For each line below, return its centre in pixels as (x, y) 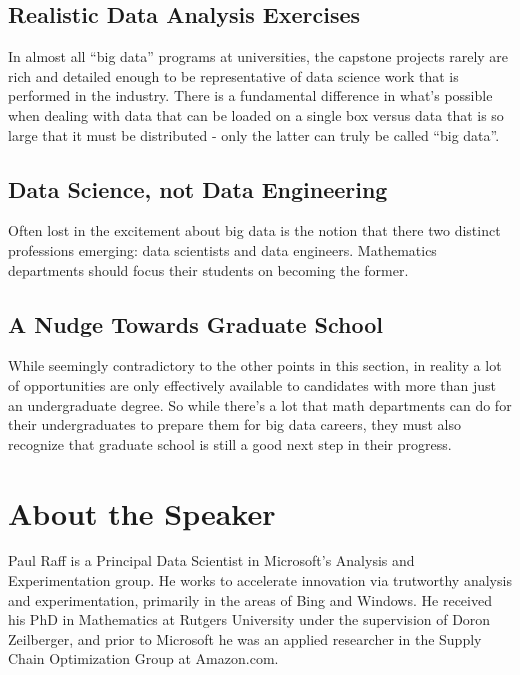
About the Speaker (142, 512)
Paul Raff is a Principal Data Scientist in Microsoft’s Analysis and (211, 560)
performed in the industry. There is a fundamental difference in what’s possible (250, 95)
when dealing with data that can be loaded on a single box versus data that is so (256, 114)
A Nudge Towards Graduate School (196, 323)
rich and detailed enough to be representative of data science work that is (233, 75)
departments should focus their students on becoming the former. (208, 269)
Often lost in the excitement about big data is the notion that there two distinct (254, 230)
